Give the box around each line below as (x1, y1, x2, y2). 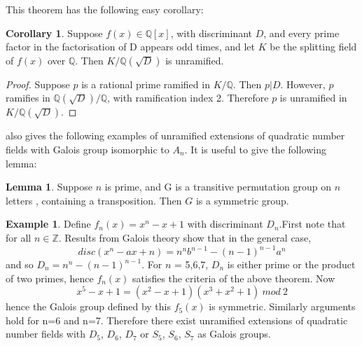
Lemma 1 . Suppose (6, 179, 92, 194)
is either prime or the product (227, 257, 356, 272)
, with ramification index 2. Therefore (107, 90, 269, 105)
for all (6, 230, 32, 244)
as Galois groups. (197, 326, 271, 341)
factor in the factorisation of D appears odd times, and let (6, 39, 256, 54)
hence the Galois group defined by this (6, 299, 171, 314)
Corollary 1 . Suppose (6, 25, 103, 40)
